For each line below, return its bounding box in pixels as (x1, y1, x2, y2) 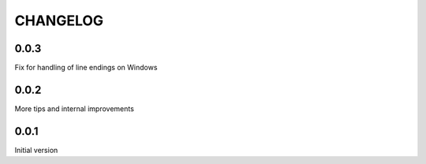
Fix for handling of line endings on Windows (14, 63, 158, 73)
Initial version (14, 145, 58, 155)
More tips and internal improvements (14, 103, 134, 114)
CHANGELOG (14, 12, 104, 29)
